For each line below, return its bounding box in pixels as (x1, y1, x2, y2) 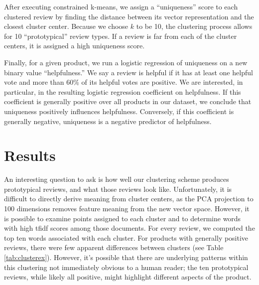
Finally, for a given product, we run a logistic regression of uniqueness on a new (4, 57, 248, 67)
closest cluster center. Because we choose (4, 21, 129, 31)
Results (4, 145, 56, 165)
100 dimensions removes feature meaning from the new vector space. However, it (4, 203, 250, 214)
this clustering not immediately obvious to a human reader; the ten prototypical (4, 262, 249, 272)
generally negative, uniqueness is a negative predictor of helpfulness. (4, 116, 212, 126)
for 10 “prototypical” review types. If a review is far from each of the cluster (4, 30, 237, 41)
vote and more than (4, 77, 64, 87)
